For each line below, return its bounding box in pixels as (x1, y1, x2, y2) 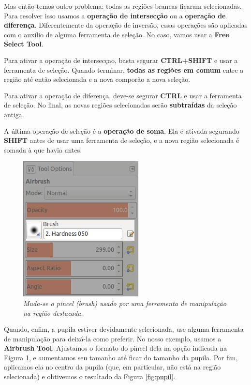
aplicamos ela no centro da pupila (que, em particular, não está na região (4, 362, 221, 372)
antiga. (4, 109, 24, 119)
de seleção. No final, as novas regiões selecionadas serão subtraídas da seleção (4, 100, 237, 110)
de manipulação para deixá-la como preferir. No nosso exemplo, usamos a (4, 333, 221, 343)
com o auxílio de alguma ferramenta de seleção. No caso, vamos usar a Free (4, 29, 229, 39)
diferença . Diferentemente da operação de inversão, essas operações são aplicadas (4, 20, 248, 30)
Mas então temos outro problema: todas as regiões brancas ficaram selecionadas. (4, 1, 242, 11)
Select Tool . (4, 39, 44, 49)
